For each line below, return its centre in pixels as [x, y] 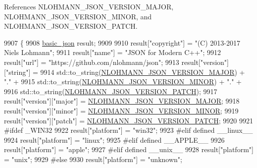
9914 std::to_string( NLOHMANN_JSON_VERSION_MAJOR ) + [143, 72]
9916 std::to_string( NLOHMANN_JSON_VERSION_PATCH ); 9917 [111, 91]
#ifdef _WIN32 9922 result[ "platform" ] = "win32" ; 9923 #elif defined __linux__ [128, 130]
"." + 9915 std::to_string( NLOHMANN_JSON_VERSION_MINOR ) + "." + [123, 82]
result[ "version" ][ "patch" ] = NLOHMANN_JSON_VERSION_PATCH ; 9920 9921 [128, 120]
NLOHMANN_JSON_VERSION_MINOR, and [78, 16]
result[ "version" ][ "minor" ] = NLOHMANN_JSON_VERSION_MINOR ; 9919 [121, 110]
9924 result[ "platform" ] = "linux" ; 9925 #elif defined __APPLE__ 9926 [114, 140]
